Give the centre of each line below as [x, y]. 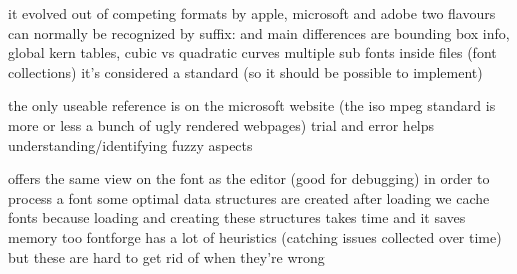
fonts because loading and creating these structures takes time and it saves [237, 217]
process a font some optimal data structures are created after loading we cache [249, 197]
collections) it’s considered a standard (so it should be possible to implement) [245, 71]
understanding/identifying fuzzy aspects [130, 144]
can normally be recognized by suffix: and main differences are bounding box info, [259, 32]
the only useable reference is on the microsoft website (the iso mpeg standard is [252, 105]
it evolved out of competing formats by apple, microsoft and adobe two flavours [252, 13]
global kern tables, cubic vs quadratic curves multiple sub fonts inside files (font [252, 52]
